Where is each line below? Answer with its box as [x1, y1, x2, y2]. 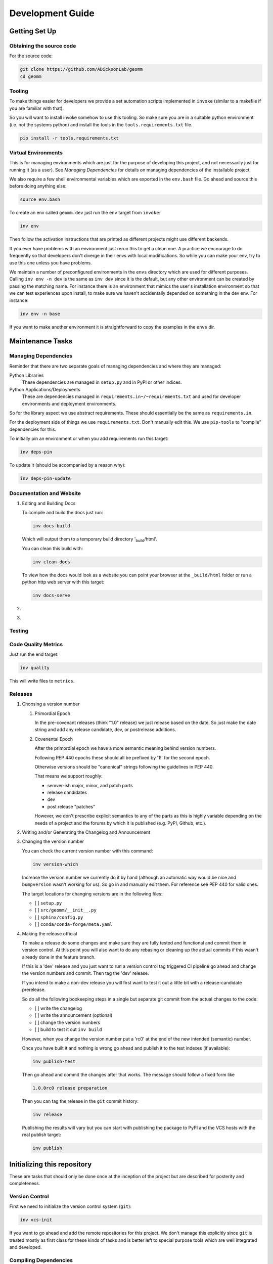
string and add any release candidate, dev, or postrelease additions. [34, 727, 176, 733]
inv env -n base [20, 311, 61, 317]
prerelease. [22, 986, 46, 993]
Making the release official [22, 930, 77, 936]
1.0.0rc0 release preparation [32, 1085, 108, 1091]
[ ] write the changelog [34, 1005, 82, 1011]
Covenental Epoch [34, 736, 73, 742]
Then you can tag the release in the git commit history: [22, 1098, 139, 1104]
